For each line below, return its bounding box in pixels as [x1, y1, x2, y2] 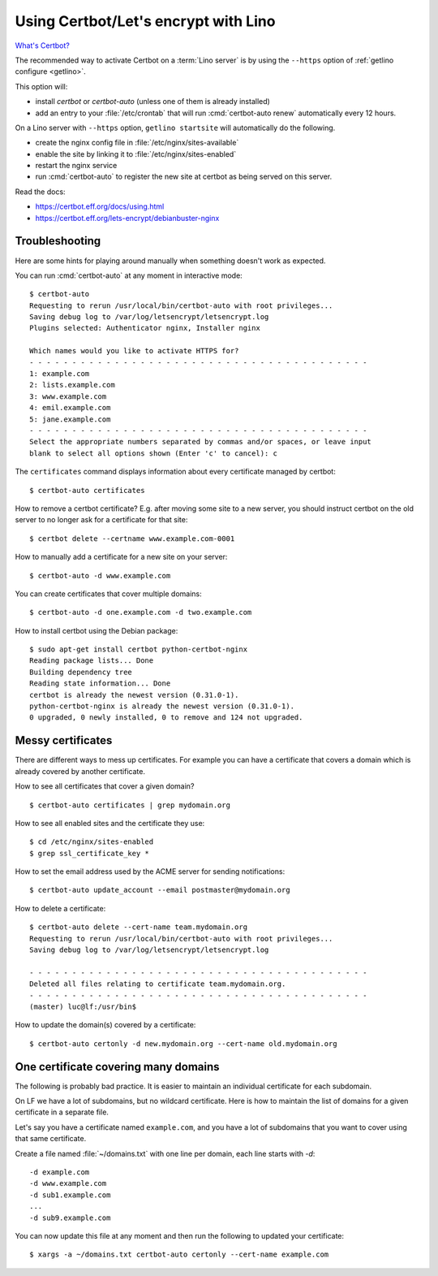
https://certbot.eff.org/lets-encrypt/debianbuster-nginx [35, 213, 220, 223]
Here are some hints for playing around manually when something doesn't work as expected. [15, 256, 326, 266]
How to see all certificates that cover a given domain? [15, 781, 195, 791]
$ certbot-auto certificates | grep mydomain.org [29, 800, 231, 810]
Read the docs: [15, 187, 66, 197]
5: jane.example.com [29, 414, 111, 424]
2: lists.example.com [29, 380, 115, 390]
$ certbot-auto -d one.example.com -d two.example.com [29, 608, 252, 617]
